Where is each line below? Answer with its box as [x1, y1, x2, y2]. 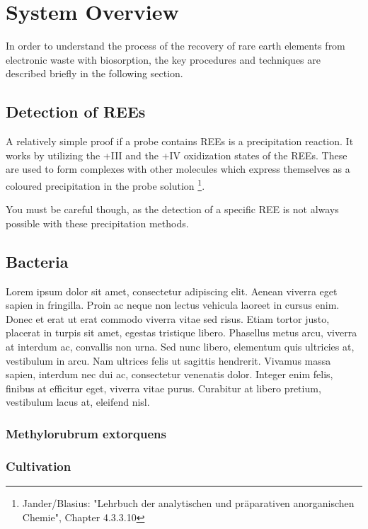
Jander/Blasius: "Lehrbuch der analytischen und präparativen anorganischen [22, 495, 355, 510]
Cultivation [6, 457, 71, 474]
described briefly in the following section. [6, 66, 183, 81]
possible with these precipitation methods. [6, 215, 189, 230]
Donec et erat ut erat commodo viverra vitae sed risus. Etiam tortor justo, [6, 311, 330, 326]
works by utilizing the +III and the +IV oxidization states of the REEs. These [6, 147, 347, 162]
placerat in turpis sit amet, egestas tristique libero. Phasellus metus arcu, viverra [6, 325, 357, 340]
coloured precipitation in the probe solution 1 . [6, 176, 205, 193]
